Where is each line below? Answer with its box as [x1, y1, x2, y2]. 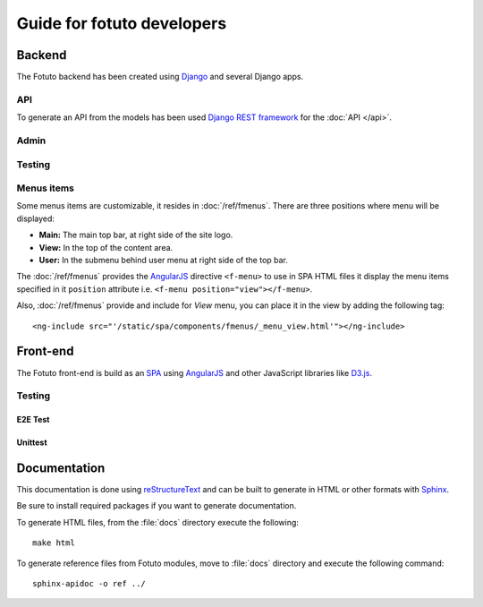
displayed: [16, 213, 55, 224]
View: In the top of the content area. [38, 242, 174, 252]
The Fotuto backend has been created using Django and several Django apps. [16, 72, 304, 82]
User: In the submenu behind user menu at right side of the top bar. [38, 255, 288, 266]
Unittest [16, 437, 48, 448]
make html [32, 538, 75, 548]
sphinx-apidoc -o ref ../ [32, 578, 147, 588]
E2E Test [16, 415, 50, 425]
